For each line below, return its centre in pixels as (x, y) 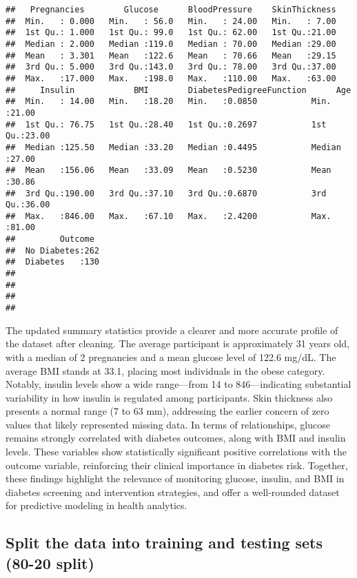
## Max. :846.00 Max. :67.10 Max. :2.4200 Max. (169, 216)
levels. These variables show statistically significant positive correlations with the (176, 452)
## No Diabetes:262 (53, 250)
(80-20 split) (50, 562)
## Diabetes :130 (53, 262)
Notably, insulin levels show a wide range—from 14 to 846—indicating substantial (178, 384)
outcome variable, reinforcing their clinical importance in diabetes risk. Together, (177, 465)
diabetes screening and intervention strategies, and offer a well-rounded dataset (173, 492)
